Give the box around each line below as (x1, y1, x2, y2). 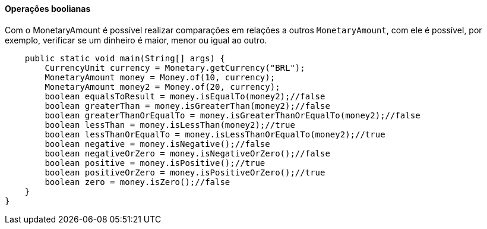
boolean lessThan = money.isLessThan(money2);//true (45, 120, 295, 130)
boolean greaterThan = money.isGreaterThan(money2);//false (45, 101, 330, 111)
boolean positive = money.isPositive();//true (45, 158, 265, 168)
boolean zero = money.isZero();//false (45, 177, 230, 187)
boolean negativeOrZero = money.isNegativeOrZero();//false (45, 148, 330, 158)
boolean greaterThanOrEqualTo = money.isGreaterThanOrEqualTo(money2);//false (45, 110, 420, 120)
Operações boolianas (5, 4, 91, 14)
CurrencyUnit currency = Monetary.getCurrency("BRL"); (45, 62, 305, 73)
